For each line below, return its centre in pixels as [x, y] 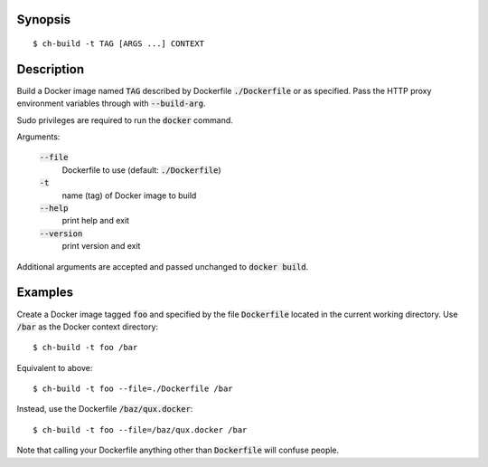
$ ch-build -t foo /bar [85, 348]
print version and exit [101, 246]
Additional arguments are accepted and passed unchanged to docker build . [163, 266]
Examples [45, 293]
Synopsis [44, 19]
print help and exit [96, 221]
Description [51, 69]
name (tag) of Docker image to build [129, 195]
